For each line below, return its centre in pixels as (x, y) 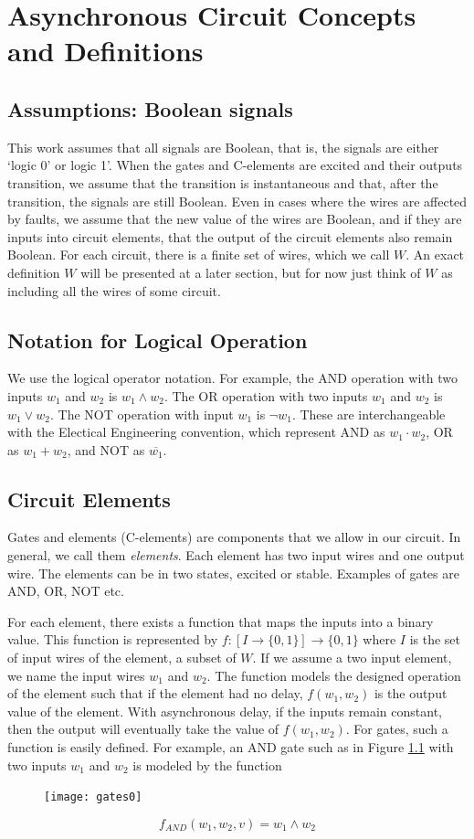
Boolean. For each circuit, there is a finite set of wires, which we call (199, 255)
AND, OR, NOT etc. (66, 591)
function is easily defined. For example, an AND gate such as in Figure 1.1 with (231, 747)
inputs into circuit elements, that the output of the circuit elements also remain (230, 236)
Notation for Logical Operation (158, 340)
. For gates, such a (397, 729)
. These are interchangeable (369, 414)
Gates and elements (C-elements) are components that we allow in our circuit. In (234, 537)
